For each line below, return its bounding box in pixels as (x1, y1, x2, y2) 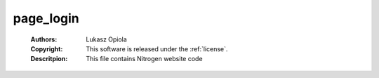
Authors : (30, 35, 58, 44)
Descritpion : (30, 55, 68, 63)
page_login (13, 11, 80, 26)
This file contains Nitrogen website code (86, 55, 203, 63)
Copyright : (30, 44, 63, 53)
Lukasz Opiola (86, 35, 128, 44)
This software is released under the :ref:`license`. (86, 44, 228, 53)
